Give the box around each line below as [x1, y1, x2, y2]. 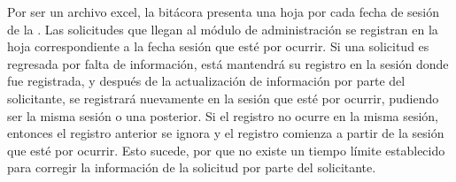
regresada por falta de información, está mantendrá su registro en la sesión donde [7, 54, 449, 72]
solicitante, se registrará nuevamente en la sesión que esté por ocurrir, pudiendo [7, 88, 439, 107]
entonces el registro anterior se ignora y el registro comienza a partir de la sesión [7, 124, 444, 142]
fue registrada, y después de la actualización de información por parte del [7, 72, 406, 90]
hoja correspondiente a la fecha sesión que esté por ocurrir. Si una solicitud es [7, 37, 429, 56]
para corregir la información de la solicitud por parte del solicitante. [7, 158, 376, 177]
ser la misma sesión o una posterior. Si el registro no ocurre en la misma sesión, [7, 106, 439, 125]
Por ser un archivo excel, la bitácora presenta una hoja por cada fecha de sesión [7, 3, 439, 20]
